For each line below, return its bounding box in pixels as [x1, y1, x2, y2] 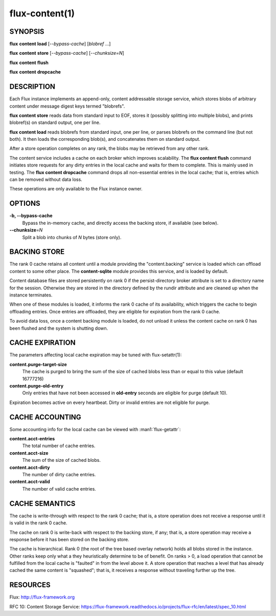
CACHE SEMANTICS [9, 499, 76, 508]
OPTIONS [9, 199, 40, 208]
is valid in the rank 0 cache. [9, 520, 67, 526]
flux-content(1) [9, 8, 75, 19]
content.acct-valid [9, 479, 51, 485]
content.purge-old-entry [9, 383, 64, 389]
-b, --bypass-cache [9, 213, 53, 219]
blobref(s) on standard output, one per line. [9, 119, 101, 125]
